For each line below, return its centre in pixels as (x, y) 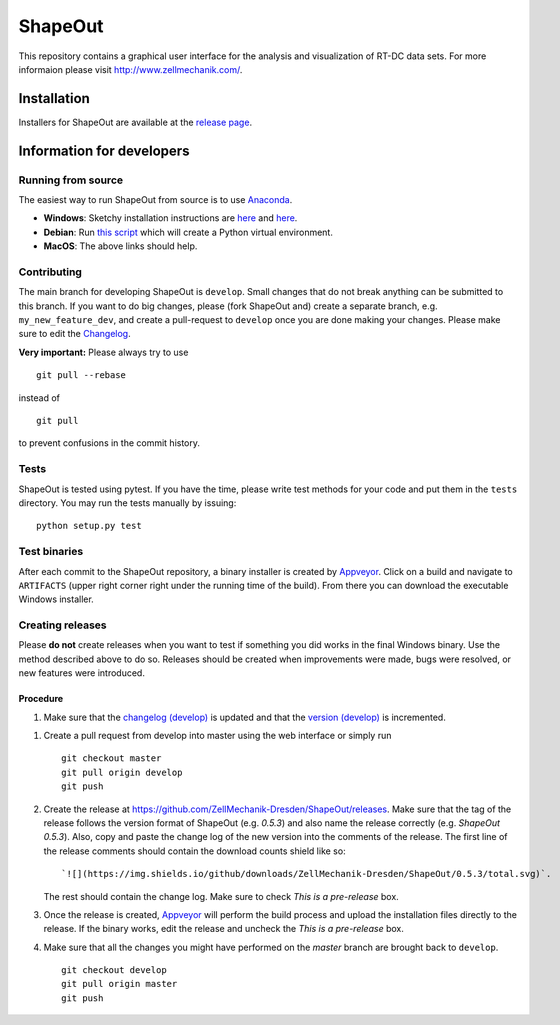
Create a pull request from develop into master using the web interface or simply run (217, 735)
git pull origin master (119, 984)
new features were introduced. (81, 673)
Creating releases (62, 625)
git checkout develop (114, 970)
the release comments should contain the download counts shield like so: (194, 851)
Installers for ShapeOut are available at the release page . (135, 122)
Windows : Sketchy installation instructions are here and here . (170, 218)
